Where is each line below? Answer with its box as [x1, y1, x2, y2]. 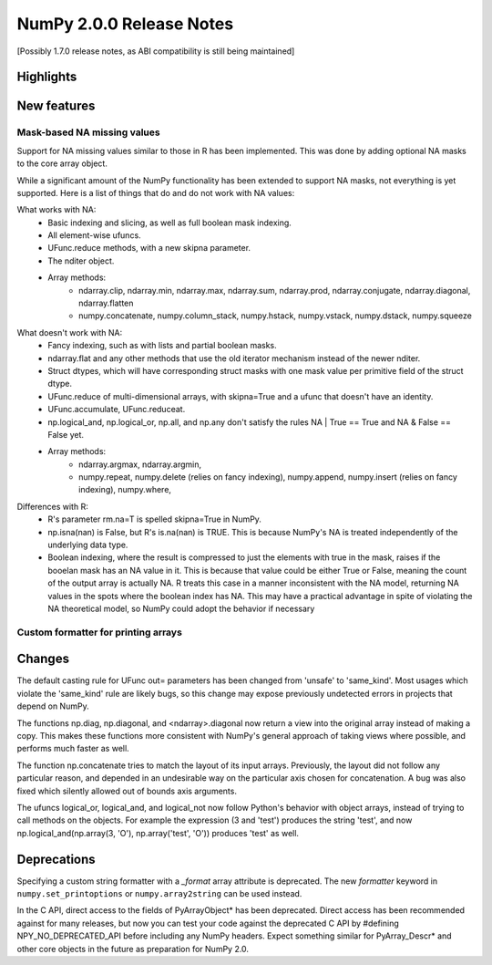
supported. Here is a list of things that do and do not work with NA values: [16, 187, 295, 198]
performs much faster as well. [16, 743, 129, 754]
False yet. [47, 429, 85, 440]
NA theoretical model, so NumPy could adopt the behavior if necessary [47, 603, 315, 614]
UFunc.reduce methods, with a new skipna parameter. [47, 243, 251, 254]
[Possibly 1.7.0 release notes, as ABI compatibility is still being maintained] [16, 46, 295, 57]
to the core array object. [16, 158, 108, 169]
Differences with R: [16, 501, 88, 512]
